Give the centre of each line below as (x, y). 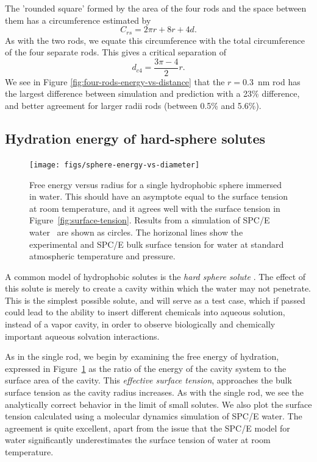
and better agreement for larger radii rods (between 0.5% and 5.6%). (133, 106)
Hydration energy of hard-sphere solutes (135, 138)
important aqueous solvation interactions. (82, 336)
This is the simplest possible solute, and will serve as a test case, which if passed (155, 300)
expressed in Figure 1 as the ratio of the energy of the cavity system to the (146, 368)
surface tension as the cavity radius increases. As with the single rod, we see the (154, 392)
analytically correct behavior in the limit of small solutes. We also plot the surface (158, 404)
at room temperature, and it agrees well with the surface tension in (155, 208)
